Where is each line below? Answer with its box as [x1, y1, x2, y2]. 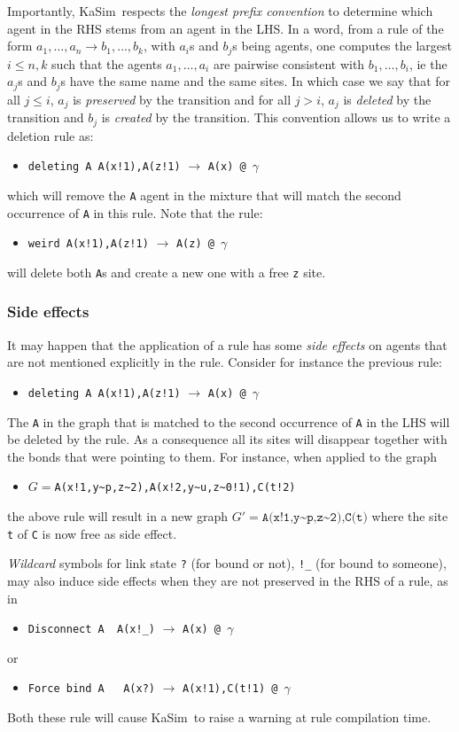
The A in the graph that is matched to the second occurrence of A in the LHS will [7, 412, 450, 431]
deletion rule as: [7, 126, 94, 144]
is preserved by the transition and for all [73, 90, 292, 108]
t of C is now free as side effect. [7, 524, 177, 542]
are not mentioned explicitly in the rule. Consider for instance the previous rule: [7, 353, 442, 371]
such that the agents [51, 54, 162, 73]
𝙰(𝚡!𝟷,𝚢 [261, 511, 300, 525]
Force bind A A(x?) [27, 682, 155, 696]
